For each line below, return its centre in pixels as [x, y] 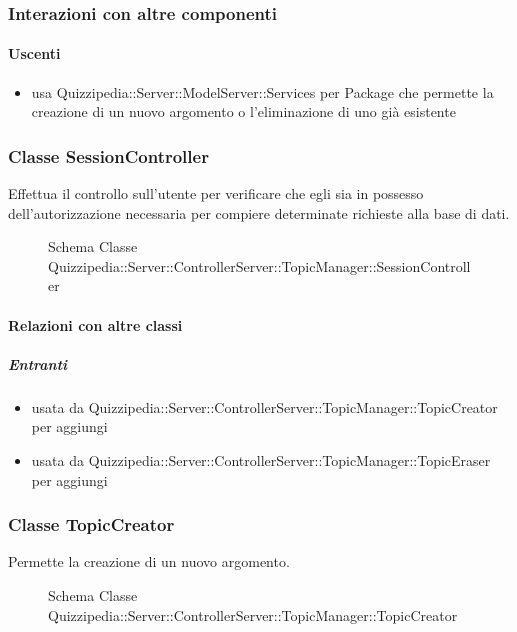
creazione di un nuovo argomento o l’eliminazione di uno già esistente [243, 111]
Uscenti [34, 53]
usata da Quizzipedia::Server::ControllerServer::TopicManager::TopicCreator [264, 406]
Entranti [38, 363]
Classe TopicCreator [91, 524]
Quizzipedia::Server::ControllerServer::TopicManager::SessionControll [259, 265]
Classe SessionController [108, 155]
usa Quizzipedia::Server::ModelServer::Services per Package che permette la [262, 91]
